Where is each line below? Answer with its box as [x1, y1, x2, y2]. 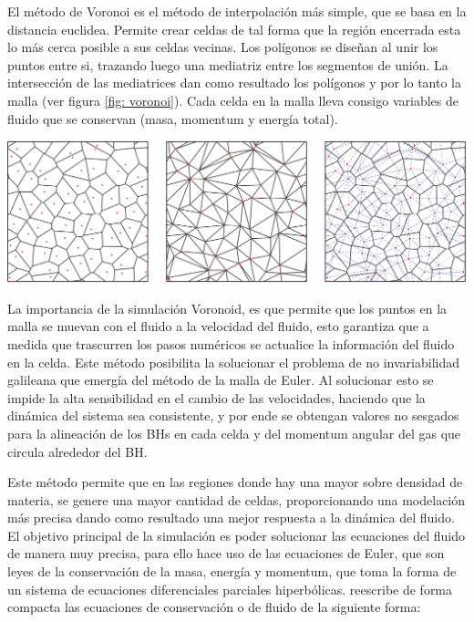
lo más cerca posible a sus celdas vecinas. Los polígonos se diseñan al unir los [7, 37, 438, 57]
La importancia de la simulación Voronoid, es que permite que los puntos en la [7, 298, 448, 317]
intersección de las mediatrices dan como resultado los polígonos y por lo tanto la [7, 73, 461, 92]
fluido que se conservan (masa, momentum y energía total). [7, 109, 338, 128]
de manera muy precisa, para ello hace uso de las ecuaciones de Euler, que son [7, 544, 445, 563]
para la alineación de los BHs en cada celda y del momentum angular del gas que [7, 423, 461, 442]
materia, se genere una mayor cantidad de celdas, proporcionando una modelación [7, 490, 466, 509]
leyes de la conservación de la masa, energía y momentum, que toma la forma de [7, 562, 457, 581]
